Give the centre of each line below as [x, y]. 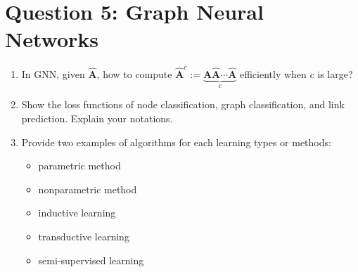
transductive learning [84, 237]
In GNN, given [53, 74]
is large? [335, 74]
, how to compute [134, 74]
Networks [52, 39]
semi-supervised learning [91, 260]
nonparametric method [88, 189]
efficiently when [273, 74]
